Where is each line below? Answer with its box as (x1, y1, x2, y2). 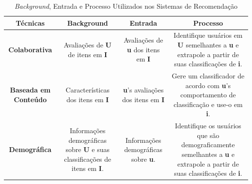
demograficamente (181, 139, 235, 150)
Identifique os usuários (175, 121, 241, 131)
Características (65, 85, 110, 95)
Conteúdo (14, 94, 47, 105)
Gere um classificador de (172, 71, 245, 81)
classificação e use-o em (173, 99, 243, 109)
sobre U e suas (65, 144, 110, 154)
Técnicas (16, 17, 45, 28)
